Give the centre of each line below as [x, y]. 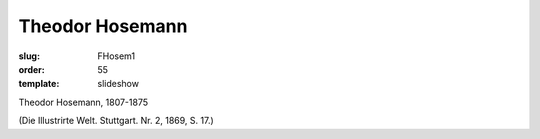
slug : [29, 56]
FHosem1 [116, 56]
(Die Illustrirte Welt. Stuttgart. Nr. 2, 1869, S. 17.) [116, 121]
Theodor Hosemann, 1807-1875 [83, 102]
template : [39, 84]
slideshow [118, 84]
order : [31, 69]
